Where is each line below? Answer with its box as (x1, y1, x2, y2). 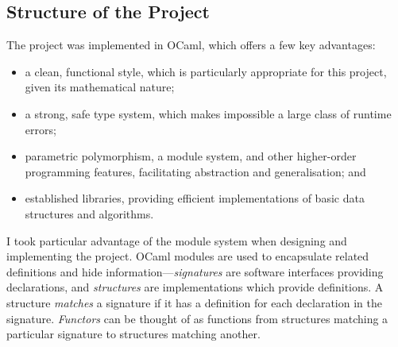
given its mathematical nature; (25, 79, 175, 95)
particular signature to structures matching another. (6, 326, 261, 342)
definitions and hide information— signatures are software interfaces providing (6, 263, 384, 280)
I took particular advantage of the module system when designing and (6, 232, 347, 249)
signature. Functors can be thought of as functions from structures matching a (6, 310, 388, 326)
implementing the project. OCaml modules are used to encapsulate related (6, 248, 369, 264)
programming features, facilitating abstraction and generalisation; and (25, 163, 366, 179)
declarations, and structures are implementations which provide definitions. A (6, 279, 384, 295)
